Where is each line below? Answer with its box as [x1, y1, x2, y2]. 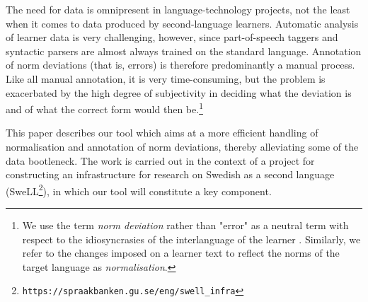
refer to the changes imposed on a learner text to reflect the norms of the [22, 245, 340, 260]
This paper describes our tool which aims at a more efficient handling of [6, 125, 318, 140]
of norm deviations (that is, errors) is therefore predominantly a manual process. [6, 57, 355, 72]
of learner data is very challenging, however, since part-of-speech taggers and [6, 30, 338, 45]
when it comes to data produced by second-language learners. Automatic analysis [6, 16, 359, 30]
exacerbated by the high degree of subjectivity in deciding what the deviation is [6, 85, 352, 100]
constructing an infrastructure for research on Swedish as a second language [6, 167, 335, 182]
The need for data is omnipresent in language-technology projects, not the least [6, 2, 350, 16]
